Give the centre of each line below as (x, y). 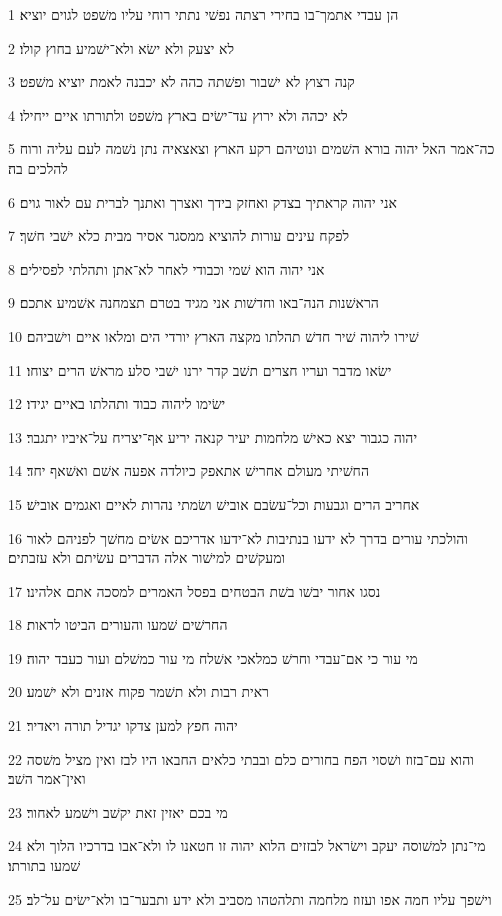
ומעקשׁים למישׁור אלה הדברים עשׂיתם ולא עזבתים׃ (147, 557)
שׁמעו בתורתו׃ (44, 865)
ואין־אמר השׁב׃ (47, 778)
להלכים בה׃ (38, 167)
